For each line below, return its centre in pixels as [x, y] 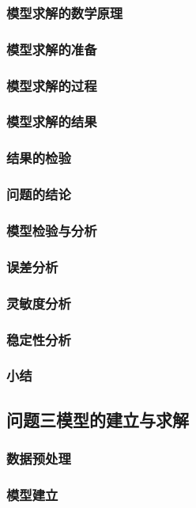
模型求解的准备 [52, 49]
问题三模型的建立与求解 [98, 419]
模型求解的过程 [52, 85]
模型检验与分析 [52, 230]
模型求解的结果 [52, 121]
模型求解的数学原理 [65, 12]
